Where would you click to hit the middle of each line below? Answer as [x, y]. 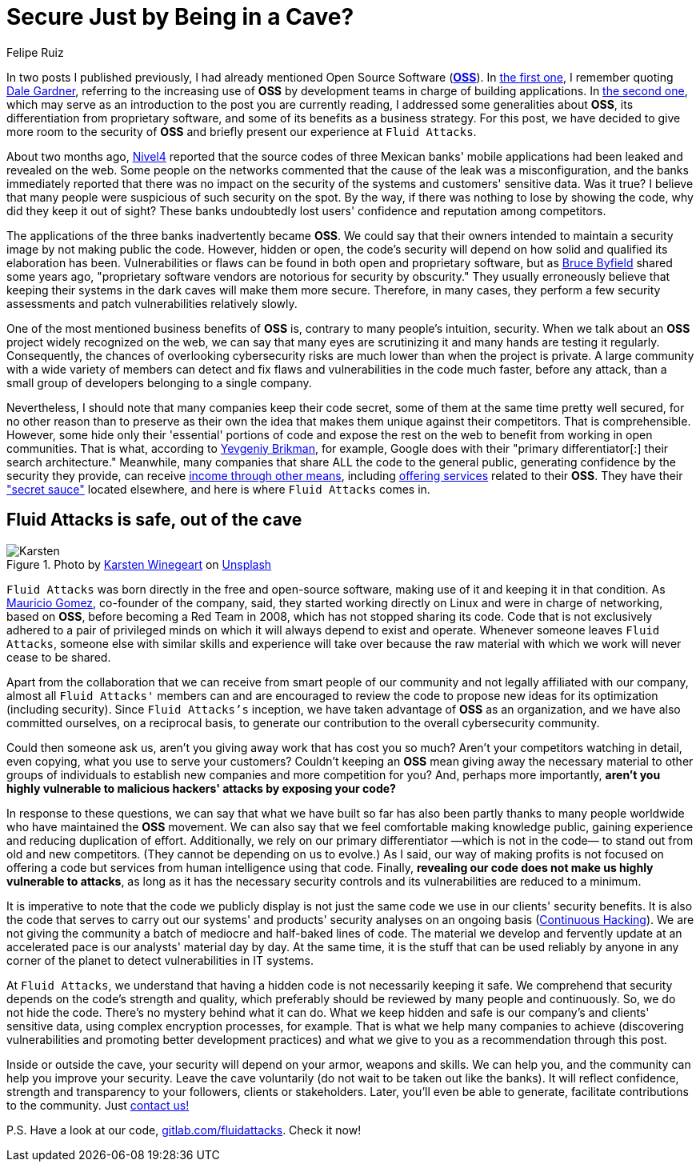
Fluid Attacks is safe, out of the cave [154, 520]
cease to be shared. [59, 657]
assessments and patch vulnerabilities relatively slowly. [152, 303]
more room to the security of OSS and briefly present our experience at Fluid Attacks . [242, 131]
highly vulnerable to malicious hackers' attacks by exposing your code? [201, 788]
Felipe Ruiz [35, 52]
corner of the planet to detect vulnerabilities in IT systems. [160, 960]
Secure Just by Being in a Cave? [180, 17]
